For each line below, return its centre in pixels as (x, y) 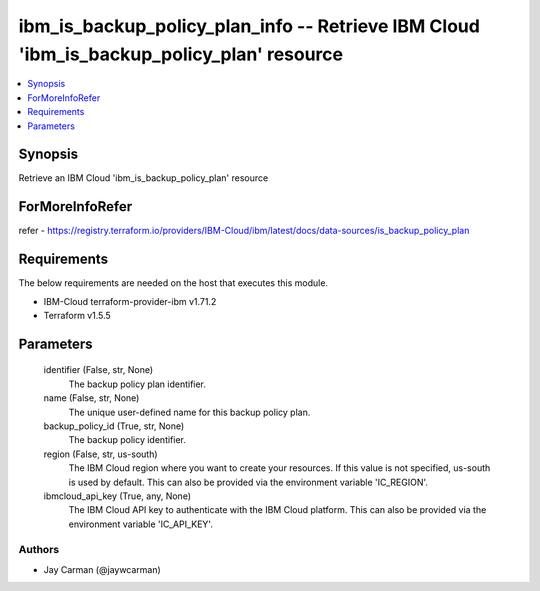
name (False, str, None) (91, 398)
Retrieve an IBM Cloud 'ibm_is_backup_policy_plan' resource (143, 178)
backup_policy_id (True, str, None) (114, 426)
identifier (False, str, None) (98, 370)
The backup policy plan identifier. (137, 384)
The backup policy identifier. (127, 440)
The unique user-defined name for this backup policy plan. (189, 412)
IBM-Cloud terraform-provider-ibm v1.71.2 (130, 301)
